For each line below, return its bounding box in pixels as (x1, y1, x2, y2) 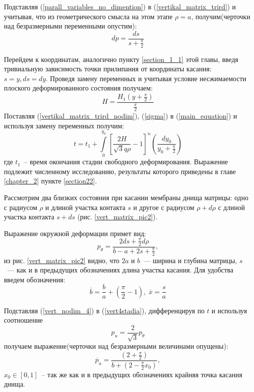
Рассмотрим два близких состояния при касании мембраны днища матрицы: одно (4, 192, 249, 202)
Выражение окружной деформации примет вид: (4, 228, 146, 238)
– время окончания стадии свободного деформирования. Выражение (24, 156, 228, 167)
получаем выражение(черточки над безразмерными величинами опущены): (4, 341, 228, 351)
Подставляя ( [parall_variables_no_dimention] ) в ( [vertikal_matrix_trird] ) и (4, 1, 236, 11)
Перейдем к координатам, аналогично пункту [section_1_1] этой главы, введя (4, 54, 238, 64)
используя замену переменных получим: (4, 120, 124, 130)
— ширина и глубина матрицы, (143, 255, 237, 265)
